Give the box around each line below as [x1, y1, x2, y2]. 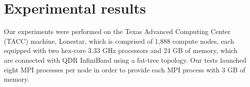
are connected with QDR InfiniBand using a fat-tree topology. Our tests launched [4, 54, 247, 65]
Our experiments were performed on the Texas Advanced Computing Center [4, 26, 231, 36]
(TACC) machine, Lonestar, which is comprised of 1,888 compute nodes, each [4, 35, 234, 46]
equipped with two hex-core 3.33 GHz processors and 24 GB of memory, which [4, 45, 238, 55]
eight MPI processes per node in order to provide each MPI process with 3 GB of [4, 64, 246, 74]
